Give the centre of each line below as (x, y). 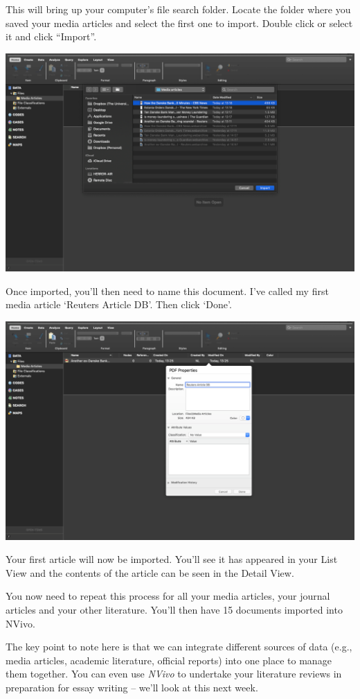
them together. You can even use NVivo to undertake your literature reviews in (174, 674)
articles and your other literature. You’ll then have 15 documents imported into (174, 609)
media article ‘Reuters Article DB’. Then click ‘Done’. (119, 304)
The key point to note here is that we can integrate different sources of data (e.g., (179, 647)
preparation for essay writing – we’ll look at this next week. (132, 687)
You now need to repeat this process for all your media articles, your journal (168, 596)
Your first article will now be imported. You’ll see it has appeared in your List (172, 559)
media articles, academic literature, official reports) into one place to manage (169, 660)
